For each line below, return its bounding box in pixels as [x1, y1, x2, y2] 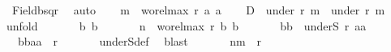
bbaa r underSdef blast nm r [17, 33, 262, 50]
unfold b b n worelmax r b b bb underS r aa [6, 17, 367, 34]
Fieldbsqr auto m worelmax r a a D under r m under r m [11, 2, 385, 18]
